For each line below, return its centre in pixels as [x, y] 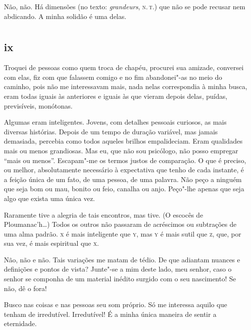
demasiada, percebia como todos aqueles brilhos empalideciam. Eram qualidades [123, 141]
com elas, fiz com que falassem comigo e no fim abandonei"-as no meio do [113, 77]
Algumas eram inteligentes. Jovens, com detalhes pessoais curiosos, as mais [115, 122]
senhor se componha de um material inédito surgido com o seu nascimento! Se [120, 279]
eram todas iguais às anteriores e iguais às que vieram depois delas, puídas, [116, 96]
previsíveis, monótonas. [38, 105]
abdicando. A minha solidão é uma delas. [65, 16]
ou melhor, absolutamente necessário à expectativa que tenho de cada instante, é [124, 170]
